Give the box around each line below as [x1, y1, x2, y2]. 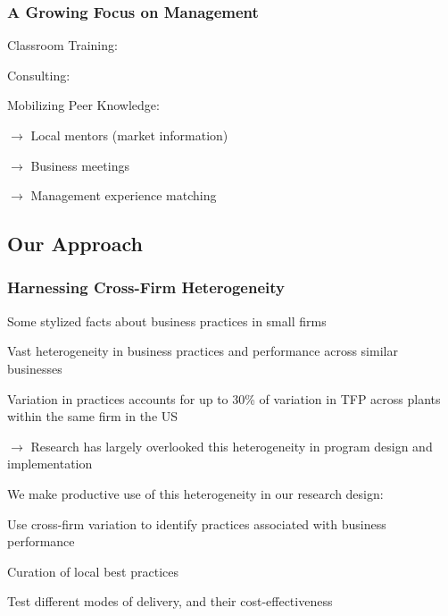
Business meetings [30, 156, 129, 174]
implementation [7, 454, 93, 473]
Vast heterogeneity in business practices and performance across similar [7, 342, 398, 360]
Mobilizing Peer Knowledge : [7, 96, 160, 114]
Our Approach [7, 230, 143, 257]
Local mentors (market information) [30, 126, 228, 144]
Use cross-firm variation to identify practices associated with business [7, 514, 386, 533]
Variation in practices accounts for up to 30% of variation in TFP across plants [7, 389, 441, 408]
